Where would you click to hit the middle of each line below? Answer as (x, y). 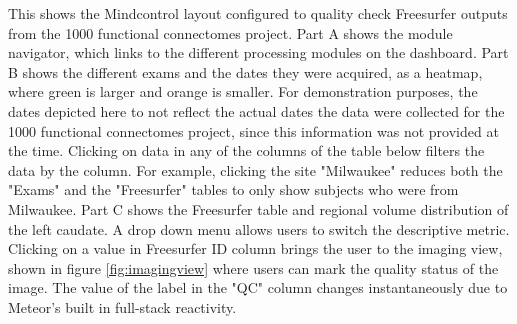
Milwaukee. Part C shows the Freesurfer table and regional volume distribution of (258, 208)
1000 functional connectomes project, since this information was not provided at (253, 130)
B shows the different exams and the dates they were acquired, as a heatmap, (245, 71)
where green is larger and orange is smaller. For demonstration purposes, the (243, 91)
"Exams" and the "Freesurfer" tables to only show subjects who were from (233, 189)
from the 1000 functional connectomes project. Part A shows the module (230, 32)
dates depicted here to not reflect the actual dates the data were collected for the (256, 110)
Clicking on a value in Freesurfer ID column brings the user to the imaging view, (255, 248)
